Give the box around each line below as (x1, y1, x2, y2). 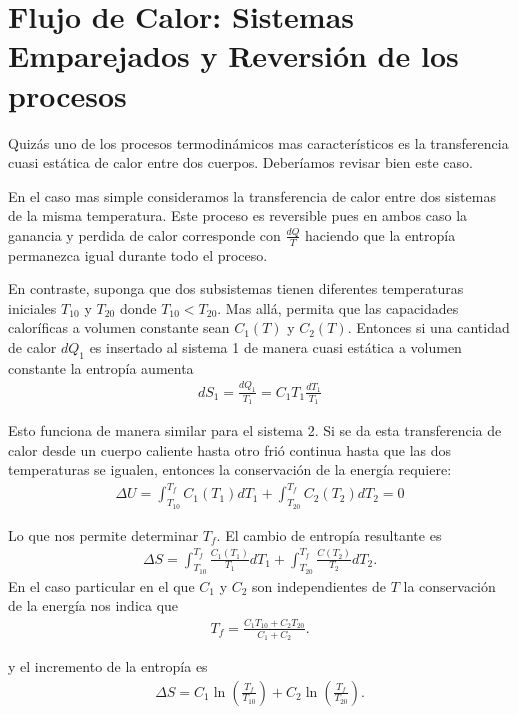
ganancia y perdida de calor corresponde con (8, 224, 281, 245)
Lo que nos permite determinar (8, 524, 199, 545)
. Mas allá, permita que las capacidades (217, 297, 459, 318)
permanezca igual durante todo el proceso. (8, 244, 268, 265)
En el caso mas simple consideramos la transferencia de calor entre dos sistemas (8, 185, 496, 206)
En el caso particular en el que (8, 575, 195, 596)
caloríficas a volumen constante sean (8, 317, 230, 338)
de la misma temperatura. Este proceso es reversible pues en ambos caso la (8, 205, 468, 226)
